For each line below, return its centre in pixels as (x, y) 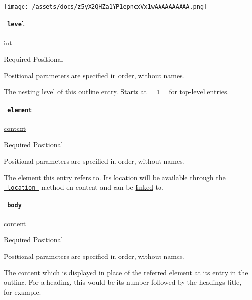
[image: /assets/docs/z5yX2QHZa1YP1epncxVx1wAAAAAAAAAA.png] (106, 7)
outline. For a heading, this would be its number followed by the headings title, (123, 282)
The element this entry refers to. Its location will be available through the (115, 177)
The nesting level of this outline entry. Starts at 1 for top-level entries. (116, 92)
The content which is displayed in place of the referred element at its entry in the (126, 272)
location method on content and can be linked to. (85, 187)
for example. (23, 291)
